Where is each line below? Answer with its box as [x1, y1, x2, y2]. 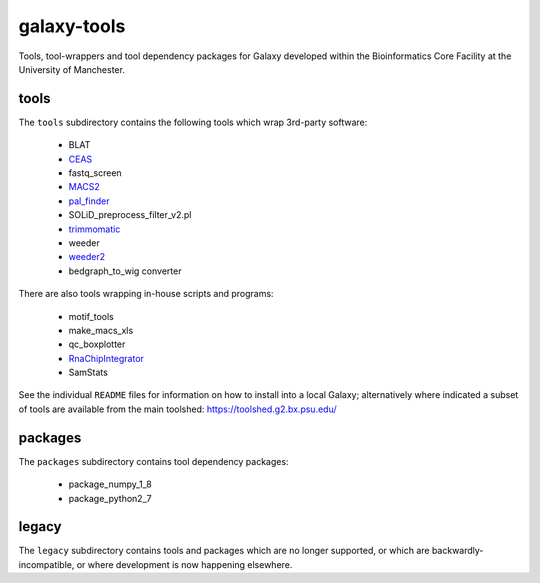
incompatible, [18, 558, 75, 570]
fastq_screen [68, 167, 122, 179]
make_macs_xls [68, 324, 134, 336]
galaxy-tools [18, 15, 126, 37]
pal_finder [68, 195, 110, 207]
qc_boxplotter [68, 338, 126, 350]
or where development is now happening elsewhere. [76, 558, 293, 570]
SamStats [68, 366, 109, 379]
